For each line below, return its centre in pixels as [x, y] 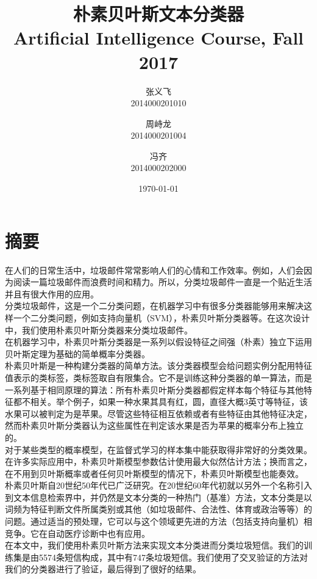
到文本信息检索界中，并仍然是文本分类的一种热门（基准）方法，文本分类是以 [158, 497]
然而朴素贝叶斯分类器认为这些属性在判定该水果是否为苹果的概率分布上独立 [154, 425]
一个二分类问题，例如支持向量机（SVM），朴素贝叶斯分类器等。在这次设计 [162, 317]
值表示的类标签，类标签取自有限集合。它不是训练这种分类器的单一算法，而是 [158, 377]
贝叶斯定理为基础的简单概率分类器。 [77, 353]
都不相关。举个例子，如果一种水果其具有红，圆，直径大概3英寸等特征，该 [160, 402]
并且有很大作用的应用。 [52, 293]
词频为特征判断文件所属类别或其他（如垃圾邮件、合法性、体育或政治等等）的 [158, 509]
